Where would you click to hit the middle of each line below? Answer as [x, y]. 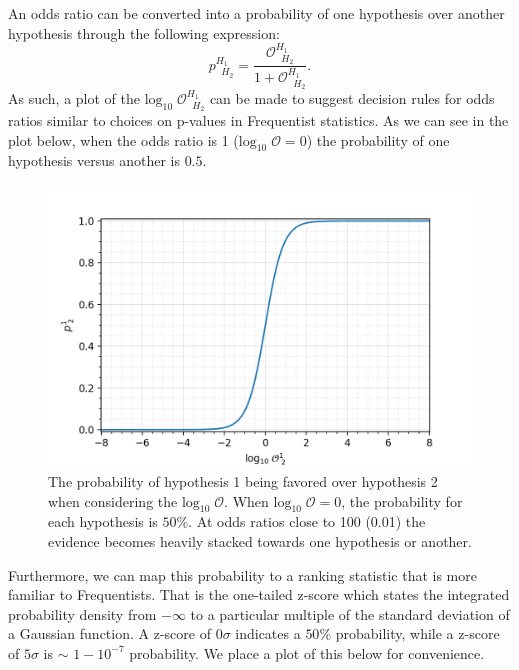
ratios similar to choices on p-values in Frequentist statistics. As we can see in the [258, 119]
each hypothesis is [103, 521]
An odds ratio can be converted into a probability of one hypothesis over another [256, 13]
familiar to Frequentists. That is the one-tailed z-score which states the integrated [259, 594]
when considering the [113, 500]
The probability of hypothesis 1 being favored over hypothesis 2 [243, 480]
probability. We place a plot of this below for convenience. [307, 652]
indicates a [268, 633]
